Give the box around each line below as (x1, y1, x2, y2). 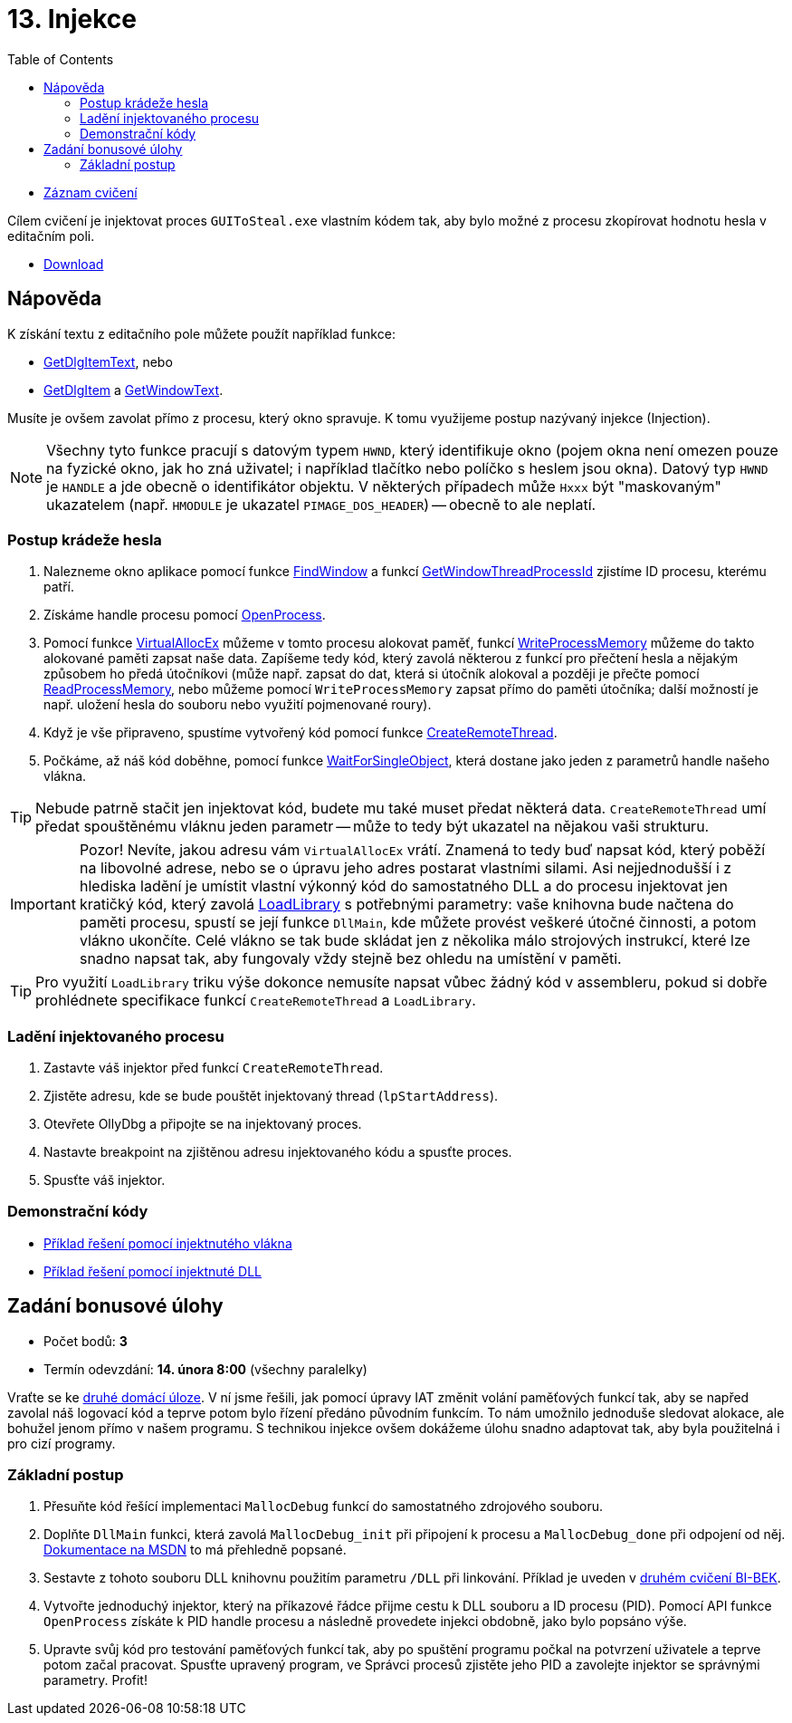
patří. (43, 579, 74, 595)
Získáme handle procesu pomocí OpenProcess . (43, 607, 326, 623)
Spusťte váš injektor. (43, 1172, 166, 1189)
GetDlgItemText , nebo (43, 353, 173, 370)
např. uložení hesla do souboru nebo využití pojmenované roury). (43, 697, 432, 713)
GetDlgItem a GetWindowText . (43, 381, 224, 398)
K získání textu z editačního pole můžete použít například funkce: (7, 325, 396, 342)
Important (10, 895, 76, 914)
